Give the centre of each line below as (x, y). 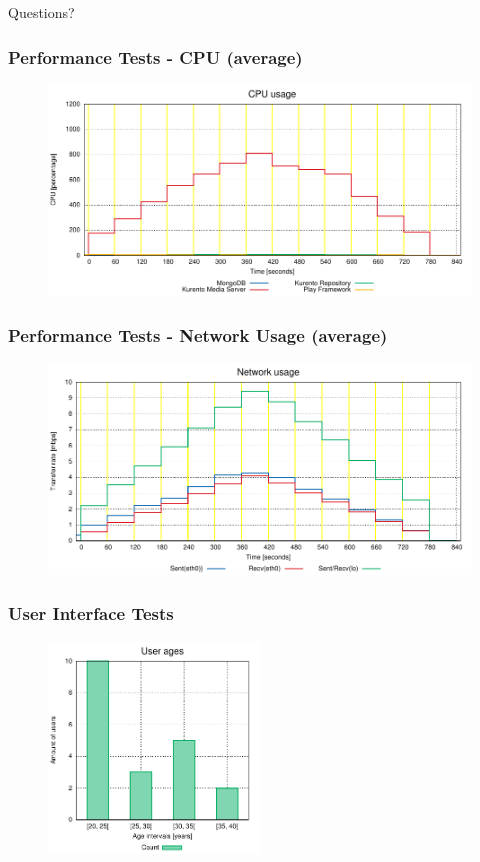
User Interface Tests (91, 613)
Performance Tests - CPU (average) (155, 56)
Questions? (41, 12)
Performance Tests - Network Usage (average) (198, 334)
